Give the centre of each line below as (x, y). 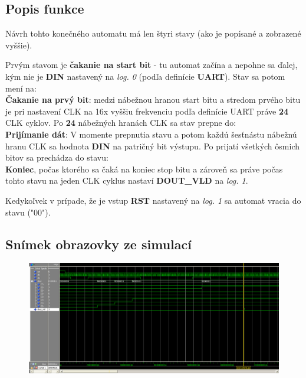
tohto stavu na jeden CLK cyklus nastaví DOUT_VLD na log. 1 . (127, 180)
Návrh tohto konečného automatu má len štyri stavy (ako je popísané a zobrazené (153, 33)
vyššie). (19, 45)
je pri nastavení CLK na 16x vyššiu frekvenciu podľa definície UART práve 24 (147, 111)
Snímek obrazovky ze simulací (98, 244)
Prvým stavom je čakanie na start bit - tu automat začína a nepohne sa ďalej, (152, 65)
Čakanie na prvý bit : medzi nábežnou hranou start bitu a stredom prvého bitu (153, 100)
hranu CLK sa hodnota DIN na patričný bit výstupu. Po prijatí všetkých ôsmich (152, 146)
